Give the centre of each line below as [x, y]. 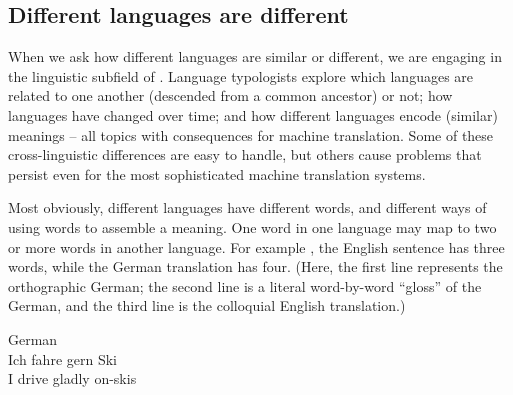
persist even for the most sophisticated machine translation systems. [217, 173]
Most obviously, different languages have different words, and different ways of [247, 207]
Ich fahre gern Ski [62, 358]
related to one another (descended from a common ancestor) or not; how [230, 95]
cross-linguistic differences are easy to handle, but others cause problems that [245, 154]
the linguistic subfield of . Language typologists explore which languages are [241, 75]
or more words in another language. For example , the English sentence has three [256, 246]
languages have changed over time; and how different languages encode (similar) [253, 114]
